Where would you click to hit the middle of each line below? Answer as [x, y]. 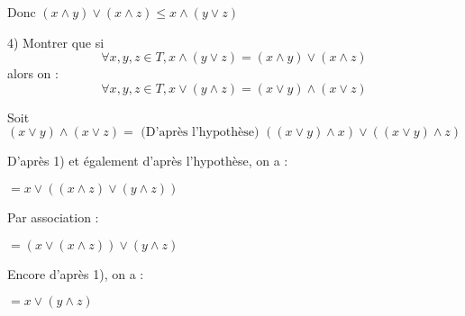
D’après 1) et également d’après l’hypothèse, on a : [148, 161]
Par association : [53, 217]
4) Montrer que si [56, 42]
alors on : [33, 73]
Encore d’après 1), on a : [76, 273]
